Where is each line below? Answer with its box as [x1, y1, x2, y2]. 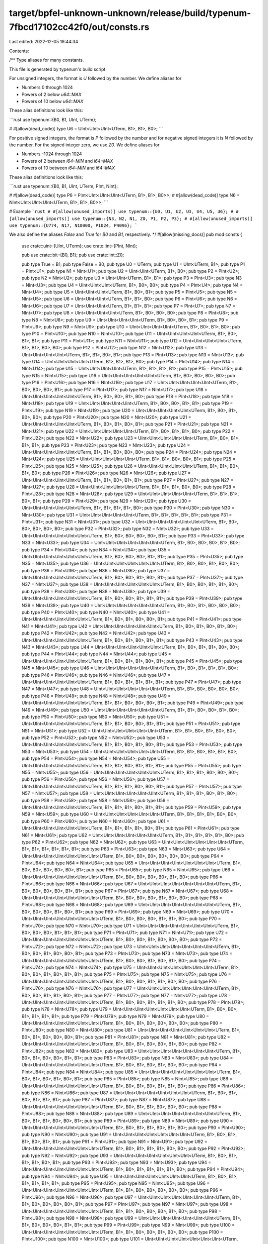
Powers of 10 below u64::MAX [21, 99, 84, 104]
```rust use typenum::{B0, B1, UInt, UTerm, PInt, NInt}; [9, 183, 118, 189]
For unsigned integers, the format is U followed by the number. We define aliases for [9, 75, 182, 81]
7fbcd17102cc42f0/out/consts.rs [9, 21, 150, 32]
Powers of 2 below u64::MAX [21, 91, 82, 97]
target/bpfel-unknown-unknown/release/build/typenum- [9, 7, 251, 18]
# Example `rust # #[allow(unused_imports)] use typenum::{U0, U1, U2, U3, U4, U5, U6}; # [9, 208, 234, 214]
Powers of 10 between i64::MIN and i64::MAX [21, 165, 115, 171]
